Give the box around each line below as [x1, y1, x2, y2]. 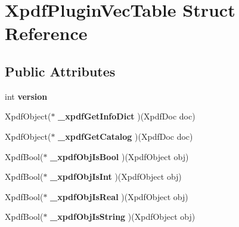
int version [5, 90, 48, 102]
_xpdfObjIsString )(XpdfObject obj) [50, 210, 195, 223]
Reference [5, 21, 88, 45]
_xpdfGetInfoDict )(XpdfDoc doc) [58, 110, 195, 122]
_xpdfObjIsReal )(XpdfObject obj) [50, 190, 188, 203]
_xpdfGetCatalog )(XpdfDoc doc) [58, 130, 193, 142]
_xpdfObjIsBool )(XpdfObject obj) [50, 150, 189, 162]
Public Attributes [5, 62, 116, 80]
